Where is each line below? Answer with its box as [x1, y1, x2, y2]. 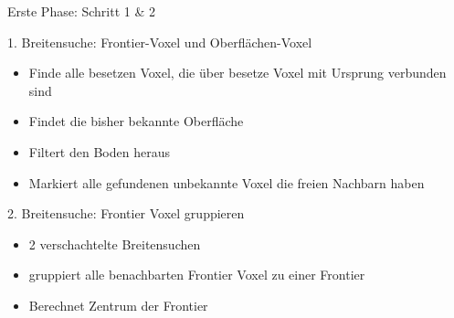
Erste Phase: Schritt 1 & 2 [7, 2, 156, 20]
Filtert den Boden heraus [28, 142, 170, 161]
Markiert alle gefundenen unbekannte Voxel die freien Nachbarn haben [28, 173, 425, 192]
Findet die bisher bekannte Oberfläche [28, 111, 244, 131]
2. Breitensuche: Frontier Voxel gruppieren [7, 204, 245, 223]
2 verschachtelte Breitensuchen [28, 234, 201, 253]
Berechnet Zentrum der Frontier [28, 295, 208, 314]
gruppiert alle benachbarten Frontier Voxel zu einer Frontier [28, 265, 365, 284]
